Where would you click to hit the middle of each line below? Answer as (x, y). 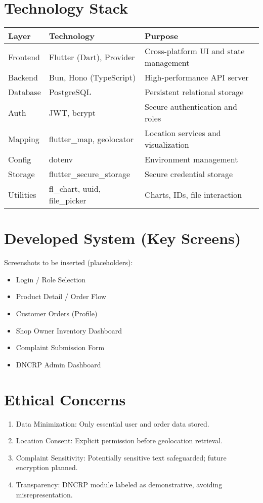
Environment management (191, 159)
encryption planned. (47, 467)
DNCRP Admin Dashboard (58, 364)
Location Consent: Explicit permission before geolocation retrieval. (119, 441)
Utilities (22, 194)
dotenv (61, 159)
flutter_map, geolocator (91, 139)
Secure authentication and (191, 107)
